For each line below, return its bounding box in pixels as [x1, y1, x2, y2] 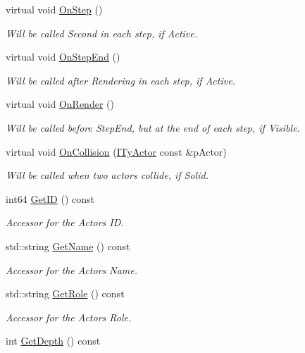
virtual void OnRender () [6, 97, 114, 111]
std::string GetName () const [6, 238, 130, 253]
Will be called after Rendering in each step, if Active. [6, 73, 235, 87]
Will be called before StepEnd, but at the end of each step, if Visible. [6, 120, 300, 135]
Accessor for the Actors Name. [6, 262, 138, 277]
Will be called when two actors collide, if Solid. [6, 168, 208, 182]
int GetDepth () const [6, 333, 101, 348]
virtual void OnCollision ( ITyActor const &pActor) [6, 144, 227, 159]
